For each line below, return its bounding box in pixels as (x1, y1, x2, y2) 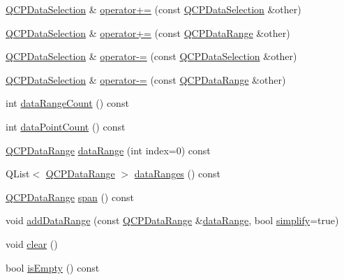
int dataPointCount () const (6, 119, 126, 133)
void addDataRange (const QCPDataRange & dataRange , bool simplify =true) (6, 213, 339, 228)
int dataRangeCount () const (6, 96, 129, 110)
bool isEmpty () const (6, 260, 100, 274)
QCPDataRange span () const (6, 189, 134, 204)
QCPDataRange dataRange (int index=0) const (6, 142, 211, 157)
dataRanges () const (134, 166, 221, 181)
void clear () (6, 236, 58, 251)
